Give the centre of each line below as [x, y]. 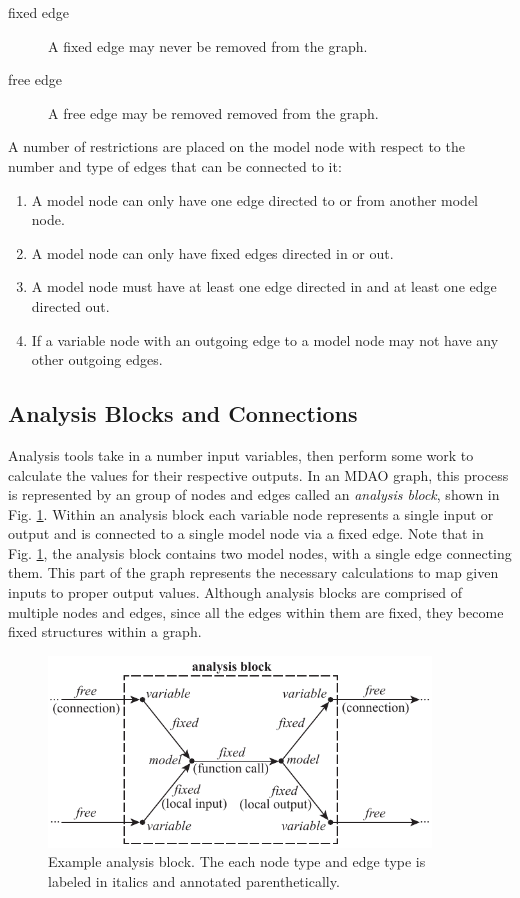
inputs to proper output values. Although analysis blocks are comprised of [235, 592]
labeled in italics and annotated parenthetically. [194, 881]
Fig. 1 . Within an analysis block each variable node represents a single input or [251, 513]
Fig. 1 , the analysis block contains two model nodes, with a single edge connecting [260, 552]
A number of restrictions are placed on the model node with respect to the [236, 146]
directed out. [70, 305]
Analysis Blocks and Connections [183, 413]
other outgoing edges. [97, 359]
